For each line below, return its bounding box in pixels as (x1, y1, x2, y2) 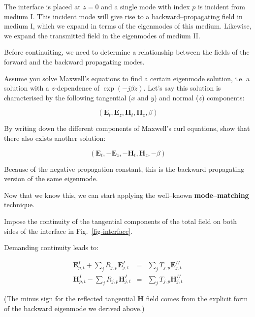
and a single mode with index (101, 1, 190, 11)
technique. (4, 199, 35, 210)
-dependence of (55, 83, 100, 93)
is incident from (198, 1, 245, 11)
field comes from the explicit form (146, 293, 248, 304)
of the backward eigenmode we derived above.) (4, 303, 145, 313)
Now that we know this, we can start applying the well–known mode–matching (4, 190, 249, 200)
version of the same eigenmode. (4, 173, 98, 184)
